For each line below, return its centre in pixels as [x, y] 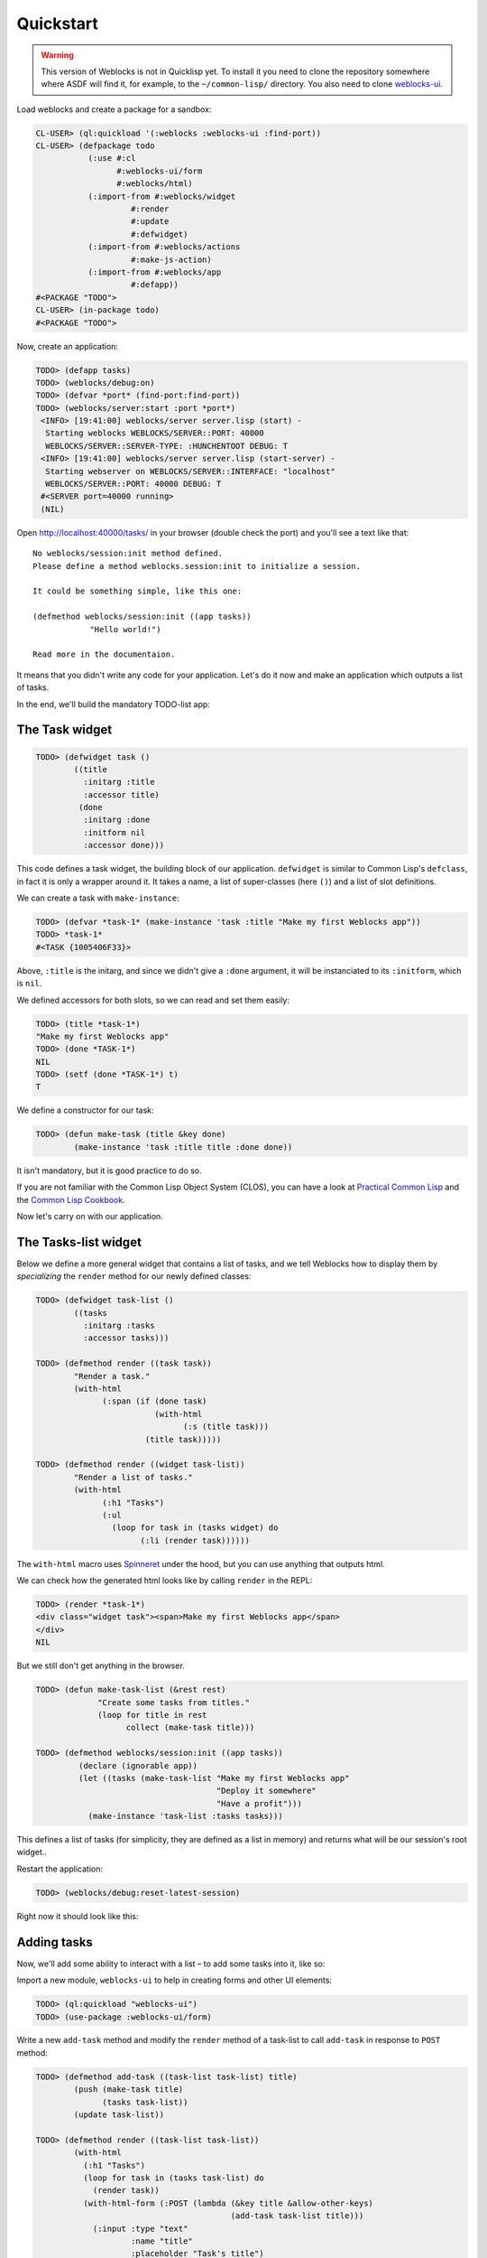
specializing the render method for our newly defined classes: [134, 1276]
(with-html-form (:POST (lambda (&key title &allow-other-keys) [228, 2203]
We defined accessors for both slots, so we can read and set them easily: [153, 1000]
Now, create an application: [68, 346]
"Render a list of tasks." [133, 1477]
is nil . [29, 984]
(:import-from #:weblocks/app [155, 272]
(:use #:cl [112, 159]
